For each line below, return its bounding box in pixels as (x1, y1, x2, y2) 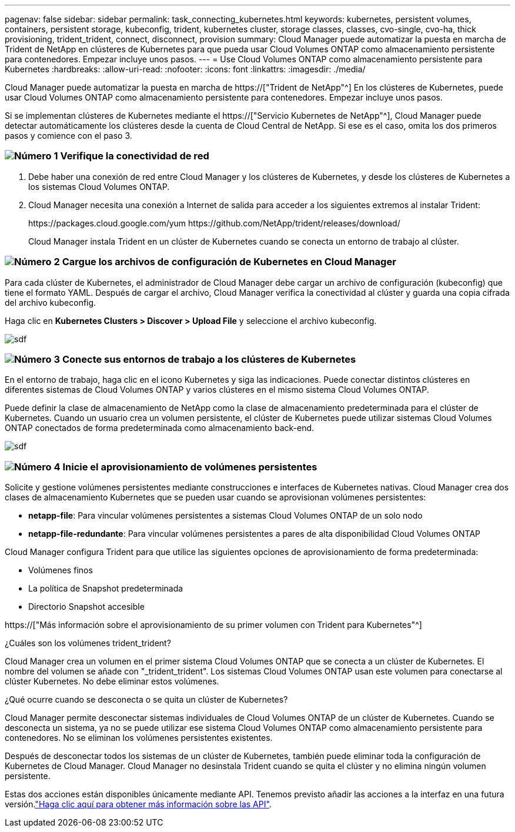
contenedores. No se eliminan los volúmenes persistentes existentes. (5, 733, 273, 743)
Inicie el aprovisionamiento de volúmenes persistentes (62, 460, 317, 473)
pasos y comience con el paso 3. (5, 131, 132, 141)
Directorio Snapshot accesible (28, 602, 145, 612)
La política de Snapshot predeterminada (28, 583, 183, 593)
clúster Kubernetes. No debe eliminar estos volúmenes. (5, 676, 219, 686)
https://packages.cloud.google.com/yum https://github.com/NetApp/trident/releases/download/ (28, 218, 400, 228)
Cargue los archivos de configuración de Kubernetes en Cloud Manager (62, 256, 396, 268)
